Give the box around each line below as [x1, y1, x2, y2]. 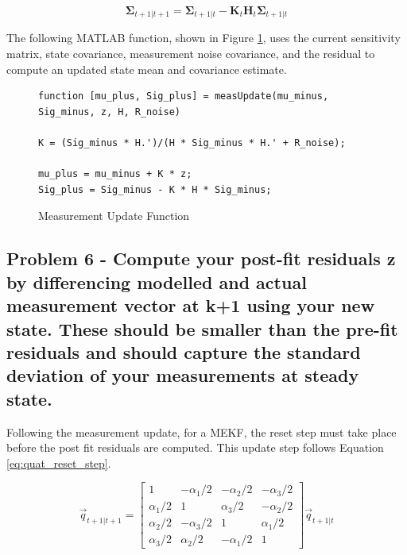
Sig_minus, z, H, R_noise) [38, 106, 180, 118]
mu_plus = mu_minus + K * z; [38, 168, 192, 180]
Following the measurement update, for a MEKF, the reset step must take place [6, 423, 397, 440]
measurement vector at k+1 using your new [6, 293, 375, 318]
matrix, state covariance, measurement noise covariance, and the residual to [6, 45, 375, 62]
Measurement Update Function [38, 207, 190, 224]
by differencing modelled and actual [6, 269, 307, 294]
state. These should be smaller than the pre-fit [6, 316, 398, 341]
